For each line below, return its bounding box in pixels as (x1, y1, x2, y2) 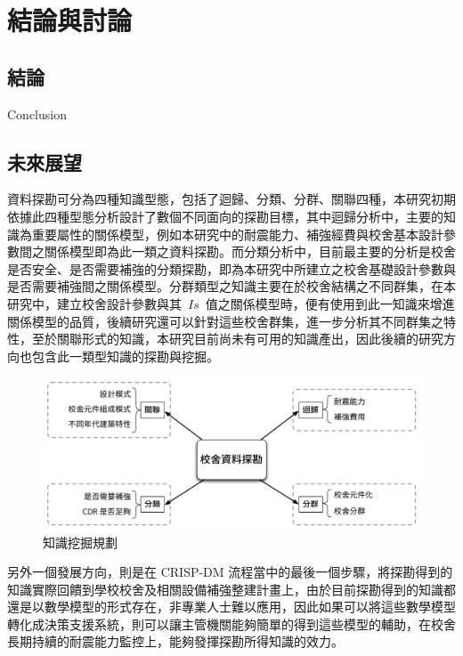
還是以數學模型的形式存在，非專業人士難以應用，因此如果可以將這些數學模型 (7, 597, 456, 616)
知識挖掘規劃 (43, 532, 118, 551)
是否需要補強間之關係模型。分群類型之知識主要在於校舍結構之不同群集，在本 (7, 277, 456, 296)
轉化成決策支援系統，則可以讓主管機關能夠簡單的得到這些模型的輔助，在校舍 (7, 614, 456, 633)
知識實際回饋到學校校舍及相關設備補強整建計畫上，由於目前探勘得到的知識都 (7, 579, 456, 598)
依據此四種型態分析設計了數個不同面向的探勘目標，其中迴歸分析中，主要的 (7, 207, 443, 225)
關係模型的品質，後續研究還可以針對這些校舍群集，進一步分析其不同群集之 (7, 312, 443, 330)
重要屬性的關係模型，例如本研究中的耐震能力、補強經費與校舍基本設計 (31, 224, 443, 243)
